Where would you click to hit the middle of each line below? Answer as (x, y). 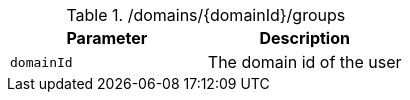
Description (304, 38)
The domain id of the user (304, 62)
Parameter (107, 38)
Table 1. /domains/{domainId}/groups (206, 15)
